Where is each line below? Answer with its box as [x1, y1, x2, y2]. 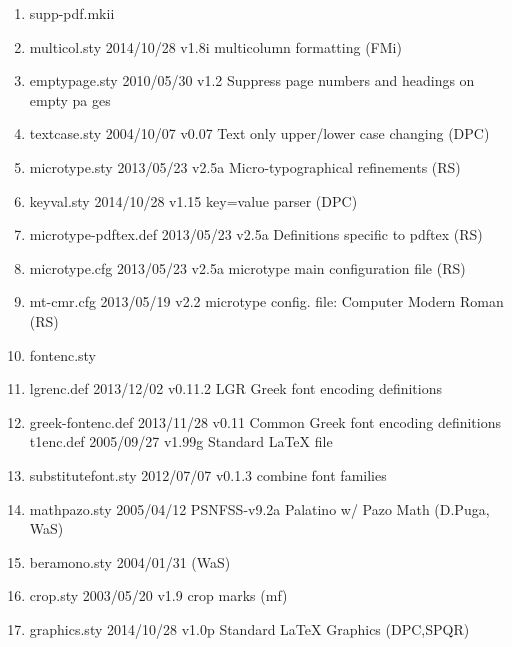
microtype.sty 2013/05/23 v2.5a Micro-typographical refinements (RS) [29, 156, 461, 177]
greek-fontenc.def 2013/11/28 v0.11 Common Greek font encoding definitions [29, 411, 502, 432]
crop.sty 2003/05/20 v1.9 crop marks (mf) [29, 585, 288, 606]
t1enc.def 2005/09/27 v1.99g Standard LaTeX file [29, 431, 333, 452]
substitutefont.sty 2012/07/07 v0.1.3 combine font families [29, 464, 387, 485]
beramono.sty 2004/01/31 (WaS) [29, 551, 231, 572]
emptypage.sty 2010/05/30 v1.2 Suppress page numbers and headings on [29, 70, 475, 91]
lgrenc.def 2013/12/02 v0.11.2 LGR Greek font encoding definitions [29, 378, 443, 399]
